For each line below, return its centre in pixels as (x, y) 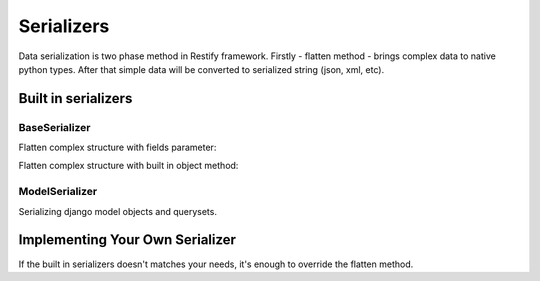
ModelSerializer (58, 192)
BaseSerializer (54, 127)
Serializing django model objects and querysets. (117, 211)
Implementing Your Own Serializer (127, 240)
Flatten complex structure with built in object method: (128, 166)
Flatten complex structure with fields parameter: (117, 147)
